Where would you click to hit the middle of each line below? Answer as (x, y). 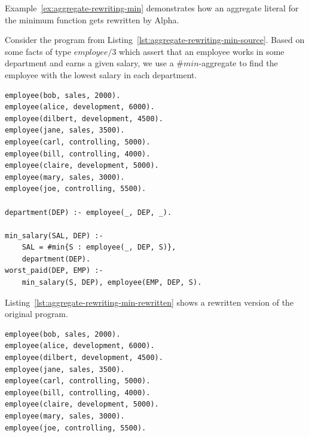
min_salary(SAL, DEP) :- (54, 236)
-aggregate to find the (238, 63)
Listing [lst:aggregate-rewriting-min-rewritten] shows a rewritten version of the (149, 302)
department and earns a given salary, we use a (89, 63)
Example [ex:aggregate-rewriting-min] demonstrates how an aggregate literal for (152, 8)
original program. (36, 314)
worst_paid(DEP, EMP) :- (54, 271)
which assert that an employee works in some (202, 51)
